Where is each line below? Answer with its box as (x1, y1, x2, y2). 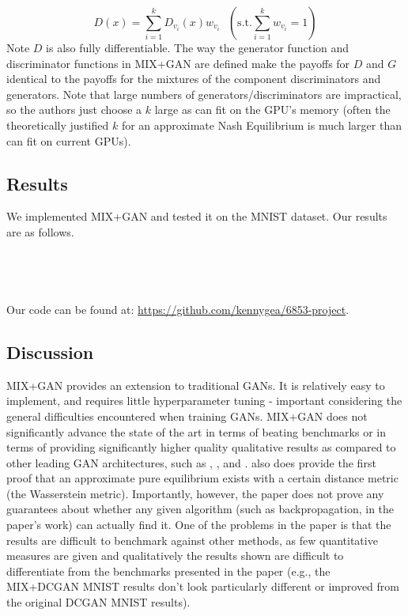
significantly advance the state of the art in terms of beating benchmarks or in (6, 423, 386, 440)
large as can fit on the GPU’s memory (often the (154, 101, 391, 118)
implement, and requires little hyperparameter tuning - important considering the (6, 392, 402, 409)
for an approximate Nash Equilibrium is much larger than (121, 116, 402, 133)
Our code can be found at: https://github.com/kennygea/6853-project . (6, 300, 349, 317)
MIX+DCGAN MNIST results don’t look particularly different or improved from (6, 578, 399, 595)
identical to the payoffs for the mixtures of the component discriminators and (6, 70, 381, 87)
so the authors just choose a (6, 101, 142, 118)
